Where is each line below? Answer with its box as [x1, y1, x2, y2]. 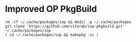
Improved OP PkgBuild [5, 3, 97, 15]
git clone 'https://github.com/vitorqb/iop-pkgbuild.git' [5, 23, 125, 29]
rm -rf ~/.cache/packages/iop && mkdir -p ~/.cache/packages [5, 20, 132, 24]
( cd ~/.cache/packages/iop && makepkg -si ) [5, 32, 99, 37]
